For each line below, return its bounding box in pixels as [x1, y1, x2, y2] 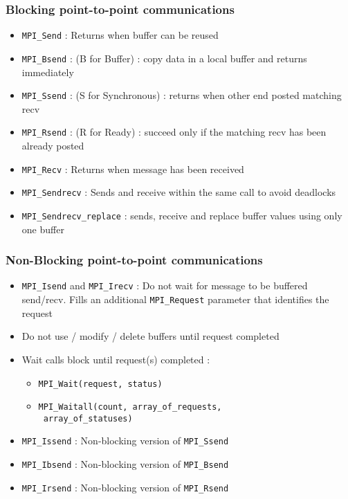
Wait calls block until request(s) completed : [21, 352, 210, 366]
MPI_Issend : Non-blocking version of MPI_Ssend [21, 433, 229, 448]
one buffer [21, 221, 64, 236]
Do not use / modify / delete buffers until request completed [21, 329, 280, 343]
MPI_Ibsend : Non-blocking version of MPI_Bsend [21, 457, 229, 471]
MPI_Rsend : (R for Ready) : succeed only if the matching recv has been [21, 125, 327, 139]
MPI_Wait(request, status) [38, 379, 163, 389]
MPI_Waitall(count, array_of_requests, [38, 402, 222, 412]
